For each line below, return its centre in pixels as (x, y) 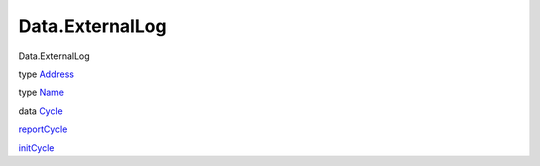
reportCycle (43, 129)
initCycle (36, 147)
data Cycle (41, 111)
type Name (41, 92)
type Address (46, 74)
